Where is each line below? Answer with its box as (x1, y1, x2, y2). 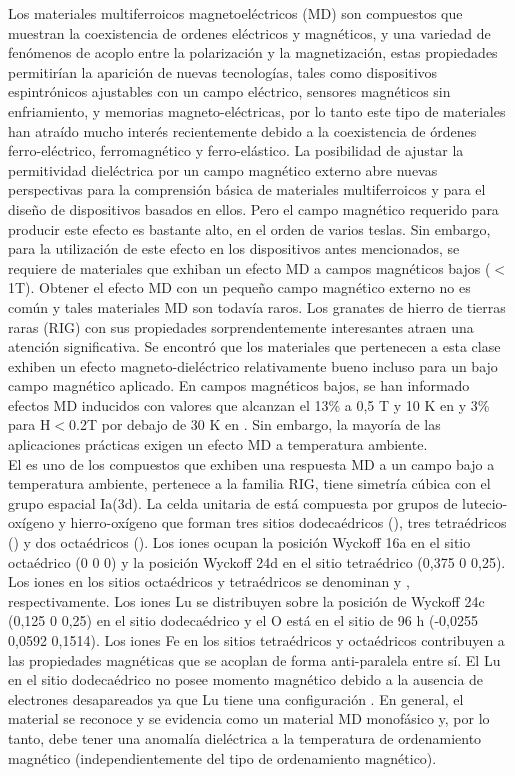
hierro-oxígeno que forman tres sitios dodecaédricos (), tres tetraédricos (70, 512, 507, 533)
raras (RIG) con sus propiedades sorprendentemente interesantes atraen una (8, 316, 474, 337)
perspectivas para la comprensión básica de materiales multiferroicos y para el (8, 179, 486, 200)
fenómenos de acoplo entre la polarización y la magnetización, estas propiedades (8, 42, 498, 63)
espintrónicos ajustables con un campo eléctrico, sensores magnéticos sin (8, 81, 451, 102)
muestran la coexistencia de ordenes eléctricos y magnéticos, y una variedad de (8, 22, 491, 43)
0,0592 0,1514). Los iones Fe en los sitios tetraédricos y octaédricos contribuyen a (8, 630, 505, 650)
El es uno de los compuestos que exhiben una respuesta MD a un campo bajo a (8, 453, 495, 474)
